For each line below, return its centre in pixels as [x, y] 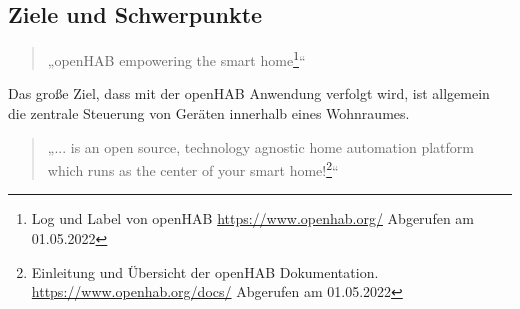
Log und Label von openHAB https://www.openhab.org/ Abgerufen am [252, 218]
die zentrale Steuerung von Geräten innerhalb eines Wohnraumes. [209, 113]
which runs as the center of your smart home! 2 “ [193, 168]
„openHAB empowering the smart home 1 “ [176, 58]
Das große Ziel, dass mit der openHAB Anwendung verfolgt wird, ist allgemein [249, 93]
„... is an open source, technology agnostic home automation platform [260, 146]
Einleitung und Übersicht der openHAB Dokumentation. [205, 271]
